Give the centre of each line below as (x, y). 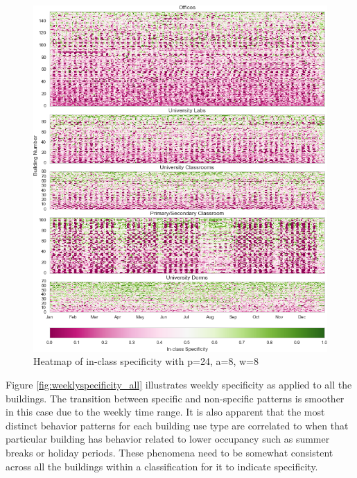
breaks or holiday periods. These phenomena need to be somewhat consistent (169, 452)
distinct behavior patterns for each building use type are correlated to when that (177, 425)
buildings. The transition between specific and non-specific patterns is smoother (175, 398)
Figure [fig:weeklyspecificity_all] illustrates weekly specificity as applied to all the (179, 384)
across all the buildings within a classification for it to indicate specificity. (162, 466)
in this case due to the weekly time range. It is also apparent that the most (165, 412)
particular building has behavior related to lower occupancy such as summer (168, 439)
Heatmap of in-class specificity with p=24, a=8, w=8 (146, 361)
